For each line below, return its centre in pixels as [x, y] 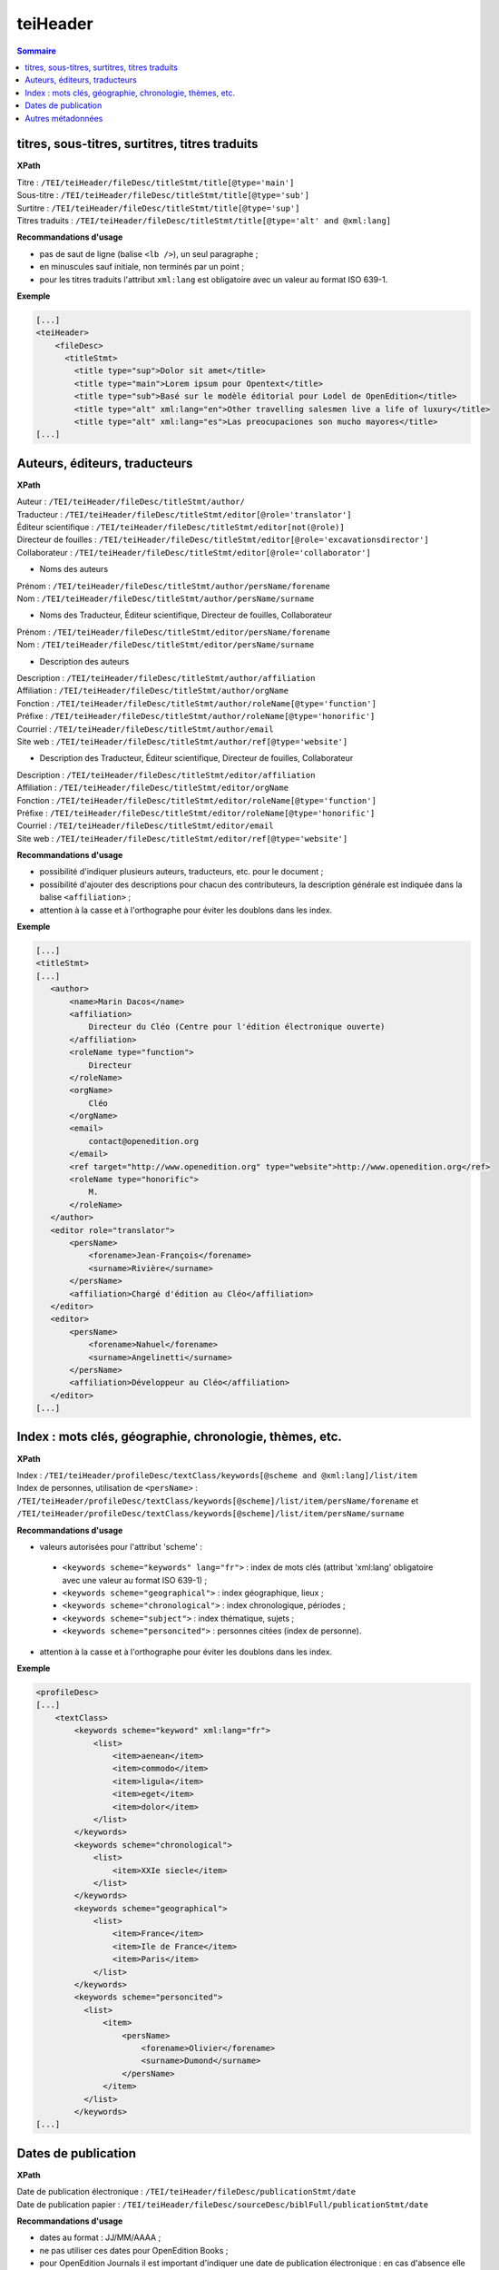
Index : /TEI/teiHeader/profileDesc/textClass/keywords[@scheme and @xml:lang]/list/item [217, 1475]
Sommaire [36, 51]
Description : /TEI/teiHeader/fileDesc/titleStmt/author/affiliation [166, 678]
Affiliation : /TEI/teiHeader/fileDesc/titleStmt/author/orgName [153, 691]
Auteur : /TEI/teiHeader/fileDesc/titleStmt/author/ [131, 502]
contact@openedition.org [144, 1141]
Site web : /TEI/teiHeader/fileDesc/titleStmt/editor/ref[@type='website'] [182, 838]
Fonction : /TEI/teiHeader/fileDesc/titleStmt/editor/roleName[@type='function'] [196, 800]
